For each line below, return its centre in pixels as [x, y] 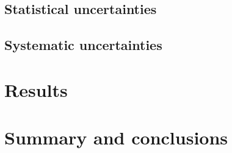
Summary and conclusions [116, 137]
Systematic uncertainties [83, 45]
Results [36, 89]
